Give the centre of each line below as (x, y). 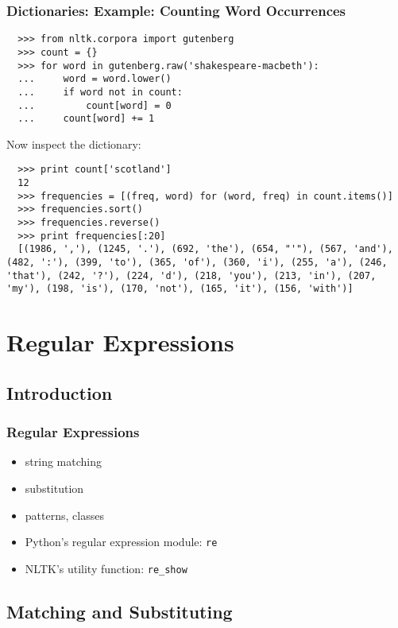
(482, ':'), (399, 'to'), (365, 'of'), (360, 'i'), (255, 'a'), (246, (197, 262)
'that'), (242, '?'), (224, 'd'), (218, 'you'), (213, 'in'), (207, (191, 275)
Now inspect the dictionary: (74, 143)
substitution (54, 488)
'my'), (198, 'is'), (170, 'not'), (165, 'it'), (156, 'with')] (180, 289)
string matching (63, 461)
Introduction (60, 392)
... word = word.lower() (95, 79)
